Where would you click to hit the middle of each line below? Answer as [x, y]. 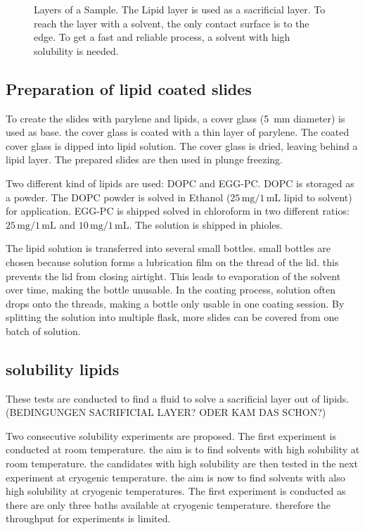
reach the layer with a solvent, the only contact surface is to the [172, 23]
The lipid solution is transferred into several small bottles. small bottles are [168, 248]
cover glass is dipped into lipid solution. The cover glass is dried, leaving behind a [182, 145]
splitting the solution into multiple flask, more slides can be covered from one [172, 317]
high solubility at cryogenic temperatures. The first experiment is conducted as [176, 491]
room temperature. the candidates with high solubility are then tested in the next [182, 463]
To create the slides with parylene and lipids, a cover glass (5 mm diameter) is [175, 118]
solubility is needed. [76, 50]
